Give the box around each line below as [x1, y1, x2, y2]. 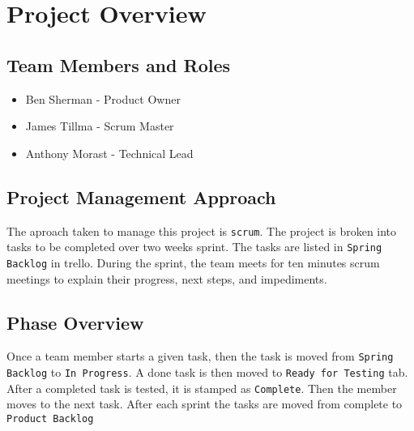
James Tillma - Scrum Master [25, 117, 174, 134]
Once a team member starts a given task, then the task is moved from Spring [6, 348, 394, 365]
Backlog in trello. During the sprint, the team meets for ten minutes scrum [6, 254, 380, 271]
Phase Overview [6, 309, 144, 335]
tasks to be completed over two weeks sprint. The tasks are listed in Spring [6, 238, 382, 255]
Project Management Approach [6, 184, 276, 209]
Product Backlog [6, 412, 94, 425]
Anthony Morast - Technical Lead [25, 144, 194, 161]
